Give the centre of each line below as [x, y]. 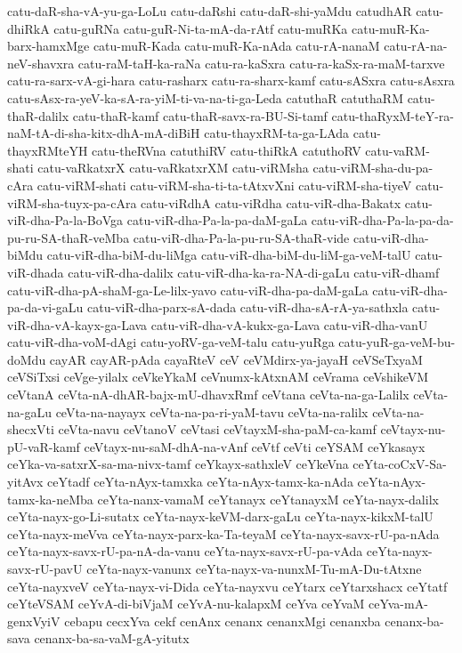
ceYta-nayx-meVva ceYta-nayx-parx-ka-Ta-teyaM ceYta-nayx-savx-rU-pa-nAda [223, 533]
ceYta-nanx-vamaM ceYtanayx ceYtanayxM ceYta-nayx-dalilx [268, 499]
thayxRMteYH [48, 150]
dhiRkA [28, 28]
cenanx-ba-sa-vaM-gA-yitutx [112, 638]
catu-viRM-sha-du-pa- [373, 168]
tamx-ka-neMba [50, 499]
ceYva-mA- [398, 604]
